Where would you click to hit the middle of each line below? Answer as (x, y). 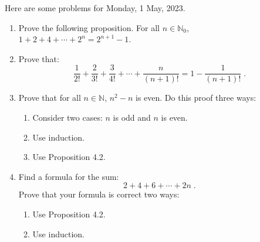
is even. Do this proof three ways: (196, 98)
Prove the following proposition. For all (89, 27)
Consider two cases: (67, 117)
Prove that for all (50, 98)
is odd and (132, 117)
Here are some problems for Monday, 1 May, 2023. (95, 8)
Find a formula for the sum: (69, 176)
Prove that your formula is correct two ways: (99, 194)
